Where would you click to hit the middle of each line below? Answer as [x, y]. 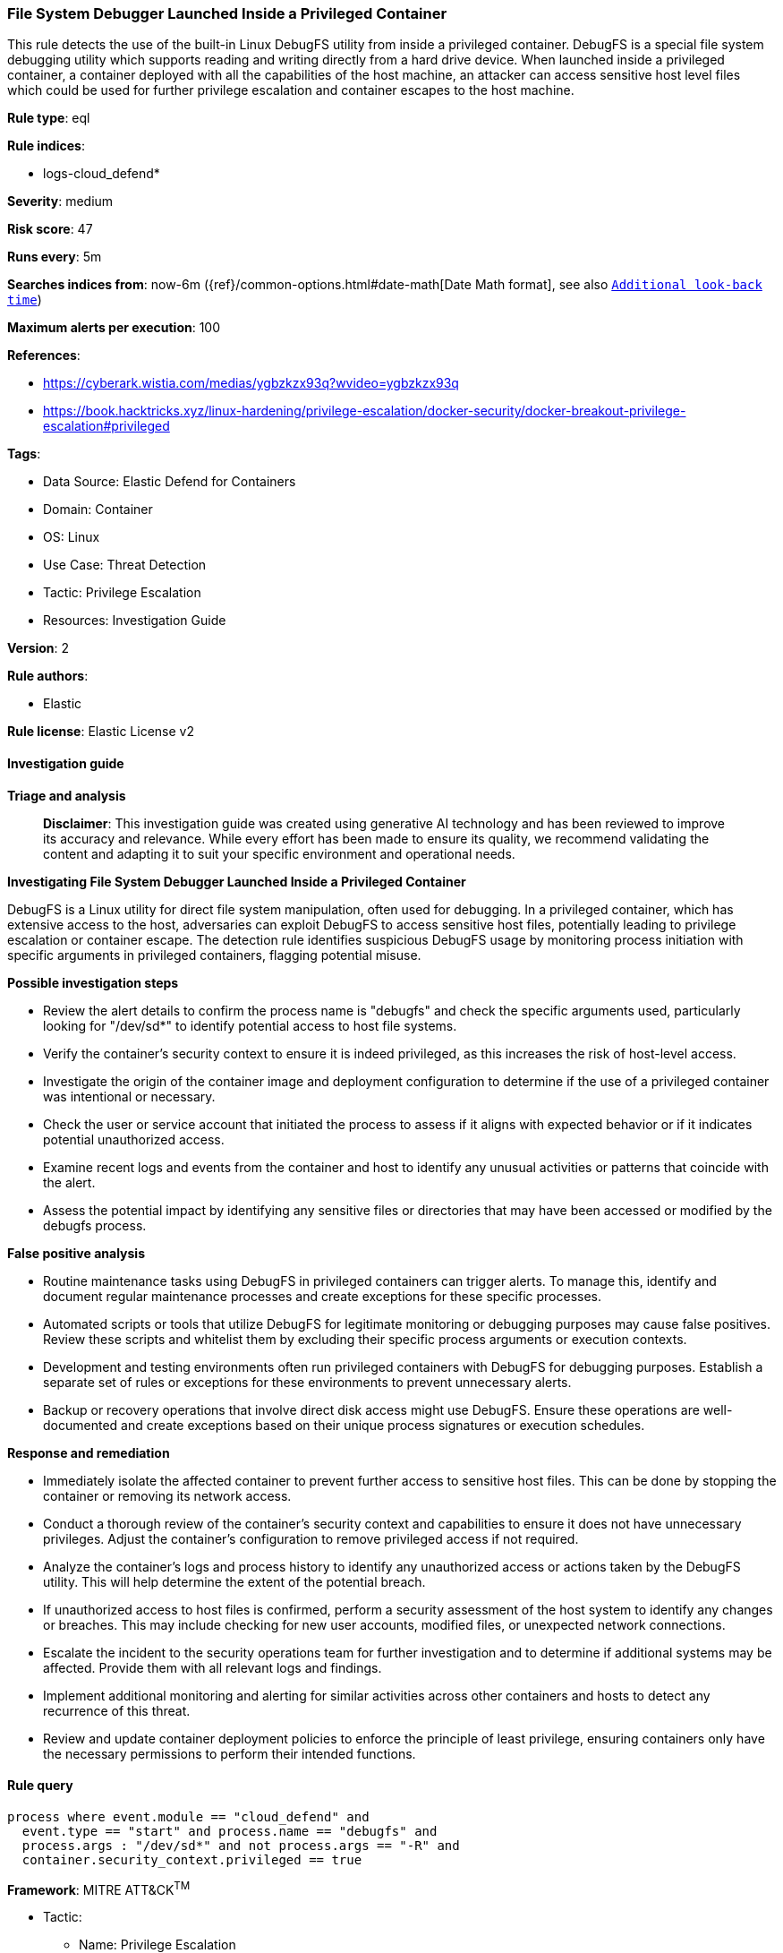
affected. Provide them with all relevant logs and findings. [213, 1667]
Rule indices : [46, 146]
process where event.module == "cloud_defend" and [188, 1816]
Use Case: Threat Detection [125, 565]
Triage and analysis [67, 795]
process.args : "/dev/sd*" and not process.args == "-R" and [241, 1845]
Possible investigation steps [93, 982]
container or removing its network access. [167, 1495]
